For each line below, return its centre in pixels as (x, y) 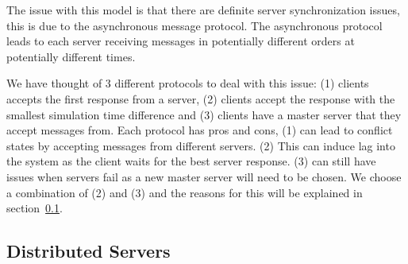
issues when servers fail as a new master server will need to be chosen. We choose (204, 176)
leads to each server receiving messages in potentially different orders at (181, 41)
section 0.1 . (35, 208)
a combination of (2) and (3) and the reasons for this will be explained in (185, 192)
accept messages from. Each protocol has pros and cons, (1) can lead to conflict (200, 130)
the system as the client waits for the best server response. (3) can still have (191, 161)
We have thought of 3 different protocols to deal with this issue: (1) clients (188, 83)
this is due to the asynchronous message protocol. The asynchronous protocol (194, 25)
